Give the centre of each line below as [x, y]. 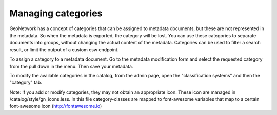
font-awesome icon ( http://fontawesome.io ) [56, 106]
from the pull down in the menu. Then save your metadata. [71, 66]
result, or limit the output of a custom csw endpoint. [64, 50]
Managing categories [56, 13]
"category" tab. [26, 83]
